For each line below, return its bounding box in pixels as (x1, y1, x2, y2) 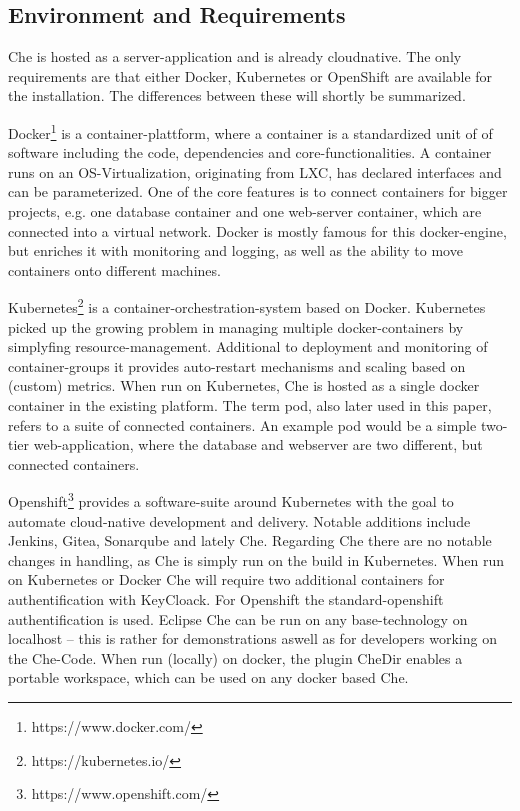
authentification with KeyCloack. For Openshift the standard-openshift (8, 589, 444, 610)
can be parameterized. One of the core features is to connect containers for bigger (8, 181, 508, 202)
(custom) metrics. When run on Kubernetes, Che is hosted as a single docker (8, 375, 480, 396)
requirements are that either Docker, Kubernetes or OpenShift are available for (8, 65, 493, 86)
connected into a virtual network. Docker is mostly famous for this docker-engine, (8, 220, 507, 241)
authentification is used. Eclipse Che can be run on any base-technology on (8, 608, 468, 629)
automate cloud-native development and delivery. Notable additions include (8, 510, 471, 531)
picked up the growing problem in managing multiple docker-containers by (8, 316, 464, 337)
